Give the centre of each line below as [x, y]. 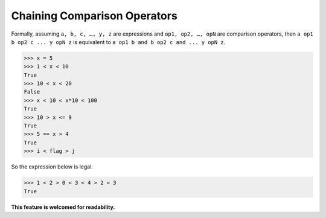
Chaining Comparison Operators [94, 16]
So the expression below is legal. [52, 167]
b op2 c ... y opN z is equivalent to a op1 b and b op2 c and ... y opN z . [118, 42]
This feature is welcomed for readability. [63, 207]
